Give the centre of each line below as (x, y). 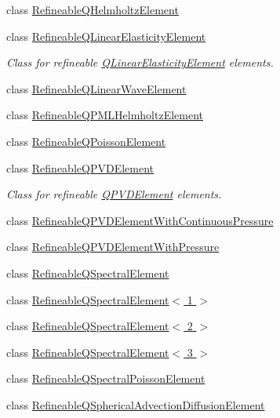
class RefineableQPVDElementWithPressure (113, 247)
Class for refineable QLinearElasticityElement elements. (140, 62)
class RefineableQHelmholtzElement (93, 9)
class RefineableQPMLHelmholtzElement (105, 115)
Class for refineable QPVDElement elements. (114, 194)
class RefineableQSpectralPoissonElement (106, 378)
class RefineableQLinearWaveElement (96, 88)
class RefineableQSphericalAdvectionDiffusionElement (136, 404)
